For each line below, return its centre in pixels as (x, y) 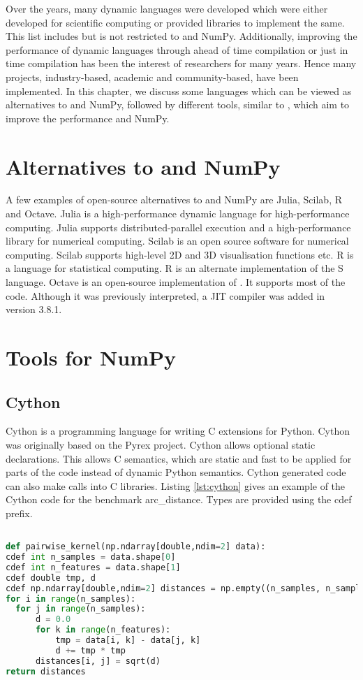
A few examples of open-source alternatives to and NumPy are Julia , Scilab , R (174, 200)
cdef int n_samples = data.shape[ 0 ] (91, 557)
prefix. (19, 513)
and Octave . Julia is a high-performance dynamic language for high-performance (178, 214)
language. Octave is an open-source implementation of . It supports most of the (176, 282)
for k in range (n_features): (103, 630)
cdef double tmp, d (51, 578)
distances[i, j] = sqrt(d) (98, 661)
